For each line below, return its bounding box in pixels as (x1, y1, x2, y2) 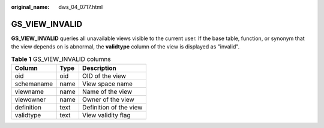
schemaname (14, 80, 53, 88)
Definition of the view (82, 103, 143, 112)
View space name (82, 80, 133, 88)
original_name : (11, 4, 50, 10)
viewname (14, 87, 44, 96)
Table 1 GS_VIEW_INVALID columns (11, 54, 111, 63)
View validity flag (82, 111, 131, 120)
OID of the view (82, 72, 126, 80)
